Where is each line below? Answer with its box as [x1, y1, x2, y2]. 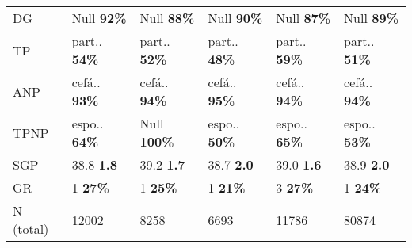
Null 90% [208, 9, 263, 27]
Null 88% [139, 9, 195, 27]
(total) [13, 219, 49, 238]
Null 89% [344, 9, 399, 27]
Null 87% [276, 9, 331, 27]
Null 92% [71, 9, 127, 27]
